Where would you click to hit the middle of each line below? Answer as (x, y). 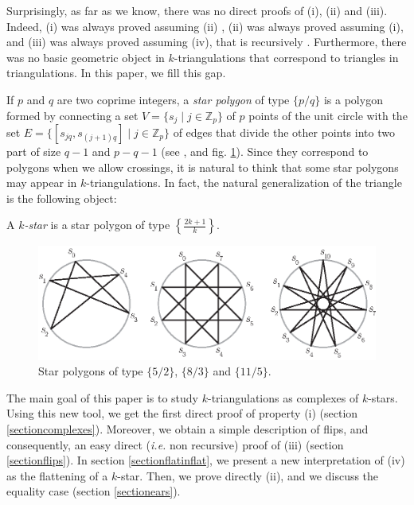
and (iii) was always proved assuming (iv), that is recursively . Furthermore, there (207, 42)
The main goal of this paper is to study (102, 397)
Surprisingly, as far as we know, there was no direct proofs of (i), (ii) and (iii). (197, 10)
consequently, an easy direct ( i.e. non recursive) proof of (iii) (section (175, 444)
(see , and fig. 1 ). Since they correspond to (265, 151)
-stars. (383, 397)
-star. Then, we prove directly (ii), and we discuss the (248, 475)
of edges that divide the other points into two (284, 132)
